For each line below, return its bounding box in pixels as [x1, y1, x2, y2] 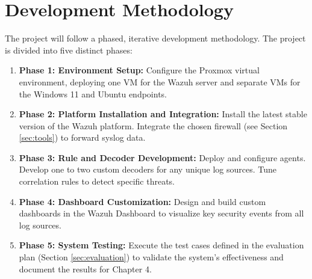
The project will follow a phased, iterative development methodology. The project [5, 32, 306, 44]
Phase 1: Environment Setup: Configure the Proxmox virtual [19, 64, 260, 76]
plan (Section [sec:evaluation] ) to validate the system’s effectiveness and [19, 251, 284, 263]
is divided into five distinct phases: [5, 43, 133, 56]
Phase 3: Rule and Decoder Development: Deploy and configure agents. [19, 151, 306, 164]
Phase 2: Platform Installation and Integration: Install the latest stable [19, 108, 307, 120]
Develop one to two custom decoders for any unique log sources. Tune [19, 163, 276, 176]
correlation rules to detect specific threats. [19, 175, 175, 188]
